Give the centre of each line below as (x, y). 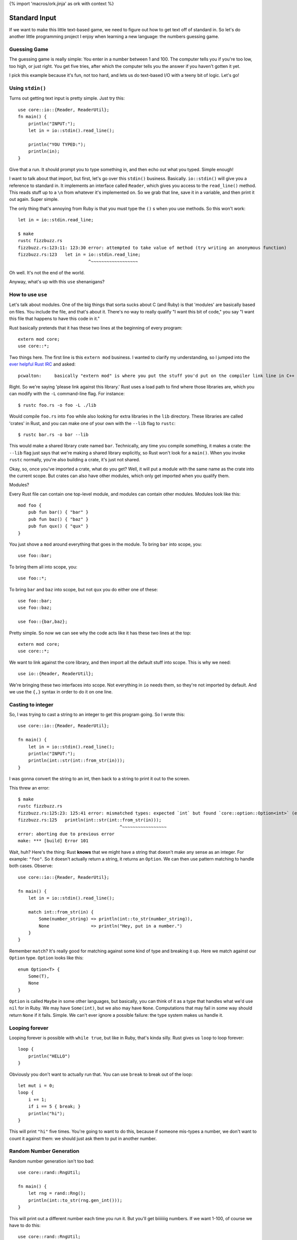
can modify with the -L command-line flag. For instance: (67, 394)
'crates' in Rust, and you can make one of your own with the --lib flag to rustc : (92, 423)
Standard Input (33, 18)
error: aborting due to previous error (66, 834)
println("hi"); (47, 1113)
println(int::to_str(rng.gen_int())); (75, 1200)
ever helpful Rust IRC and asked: (43, 364)
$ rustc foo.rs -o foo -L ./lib (57, 405)
